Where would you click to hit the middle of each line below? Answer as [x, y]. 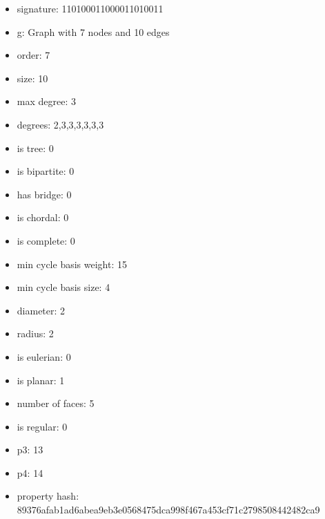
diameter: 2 [41, 310]
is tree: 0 [35, 148]
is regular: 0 [42, 426]
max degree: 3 [46, 101]
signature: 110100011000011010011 [90, 8]
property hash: [48, 496]
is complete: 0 [46, 240]
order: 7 [33, 55]
